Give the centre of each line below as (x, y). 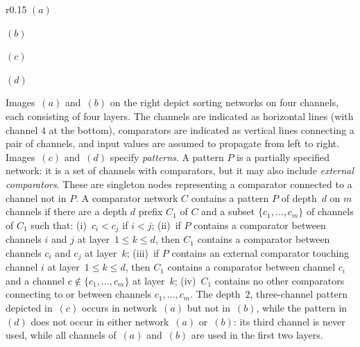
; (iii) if (143, 252)
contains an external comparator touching (260, 252)
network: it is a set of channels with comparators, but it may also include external (180, 170)
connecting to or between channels (79, 294)
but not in (208, 307)
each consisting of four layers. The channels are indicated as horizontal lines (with (180, 116)
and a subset (228, 211)
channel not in (36, 197)
